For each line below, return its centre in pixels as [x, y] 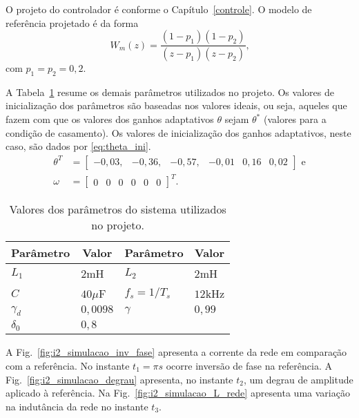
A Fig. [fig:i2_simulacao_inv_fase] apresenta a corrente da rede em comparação [176, 352]
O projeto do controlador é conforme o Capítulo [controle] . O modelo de [159, 9]
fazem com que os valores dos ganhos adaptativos [110, 119]
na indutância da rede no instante [77, 406]
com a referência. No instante [68, 365]
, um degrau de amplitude [298, 379]
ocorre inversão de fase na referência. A [249, 365]
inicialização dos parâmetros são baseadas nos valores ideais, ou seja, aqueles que [176, 105]
